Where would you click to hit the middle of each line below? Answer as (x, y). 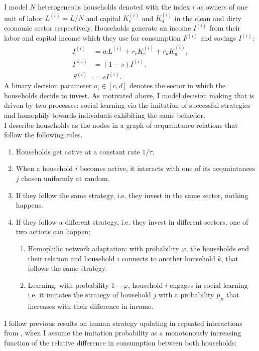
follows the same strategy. (67, 268)
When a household (44, 168)
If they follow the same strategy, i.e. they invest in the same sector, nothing (132, 195)
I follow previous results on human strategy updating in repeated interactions (123, 323)
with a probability (186, 295)
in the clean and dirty (208, 18)
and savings (218, 38)
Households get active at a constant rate (78, 151)
